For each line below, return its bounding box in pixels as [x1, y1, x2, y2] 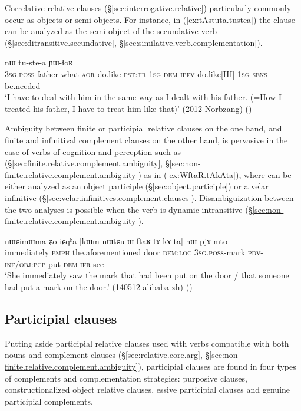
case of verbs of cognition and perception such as [5, 145, 181, 157]
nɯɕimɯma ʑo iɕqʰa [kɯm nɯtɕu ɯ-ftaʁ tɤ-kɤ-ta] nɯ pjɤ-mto [5, 234, 227, 246]
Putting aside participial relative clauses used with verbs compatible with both [5, 337, 289, 349]
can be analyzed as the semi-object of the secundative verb [5, 25, 217, 37]
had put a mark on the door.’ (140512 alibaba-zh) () [5, 281, 193, 293]
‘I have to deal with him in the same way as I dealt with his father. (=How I [5, 91, 282, 103]
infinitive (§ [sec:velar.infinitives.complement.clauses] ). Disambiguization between [5, 191, 294, 203]
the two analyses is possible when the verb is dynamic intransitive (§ [5, 203, 253, 215]
